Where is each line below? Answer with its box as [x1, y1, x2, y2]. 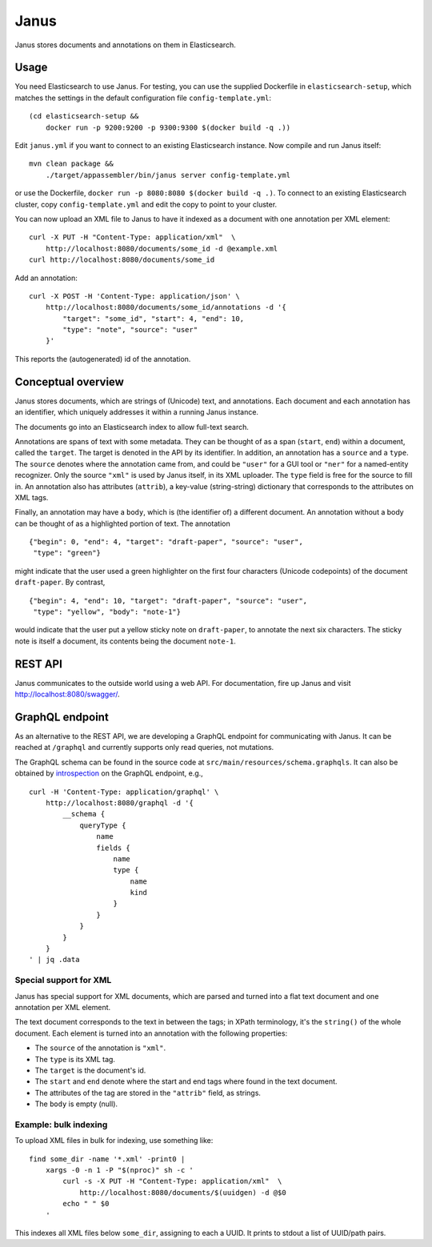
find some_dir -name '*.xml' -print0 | [29, 1154, 186, 1164]
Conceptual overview [14, 375, 124, 388]
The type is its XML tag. [34, 1054, 116, 1064]
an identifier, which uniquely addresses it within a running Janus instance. [14, 407, 259, 417]
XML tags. [14, 492, 49, 502]
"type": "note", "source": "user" [62, 325, 198, 335]
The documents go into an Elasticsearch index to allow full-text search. [14, 422, 250, 431]
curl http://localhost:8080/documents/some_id [29, 255, 215, 264]
